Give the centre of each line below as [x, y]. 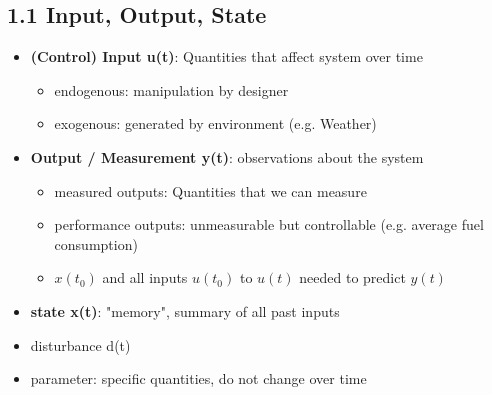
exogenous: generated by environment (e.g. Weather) [215, 123]
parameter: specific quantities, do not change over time [198, 378]
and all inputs [145, 277]
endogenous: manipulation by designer [171, 89]
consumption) [96, 243]
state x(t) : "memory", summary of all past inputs [185, 310]
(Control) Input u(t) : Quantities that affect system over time [226, 56]
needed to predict [352, 277]
